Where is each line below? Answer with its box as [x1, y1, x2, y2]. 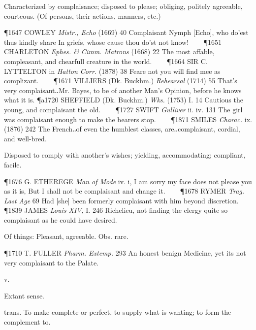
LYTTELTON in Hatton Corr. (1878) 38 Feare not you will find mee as [4, 66, 221, 76]
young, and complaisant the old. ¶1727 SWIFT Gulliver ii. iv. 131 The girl [4, 104, 243, 114]
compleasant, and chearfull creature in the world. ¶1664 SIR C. [4, 56, 208, 66]
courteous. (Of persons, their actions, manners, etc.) [4, 10, 161, 21]
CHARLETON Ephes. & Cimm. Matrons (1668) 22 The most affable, [4, 46, 215, 57]
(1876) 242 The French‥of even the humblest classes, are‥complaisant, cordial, [4, 124, 240, 134]
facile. [4, 159, 22, 169]
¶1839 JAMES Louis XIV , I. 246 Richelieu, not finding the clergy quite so [4, 205, 228, 215]
